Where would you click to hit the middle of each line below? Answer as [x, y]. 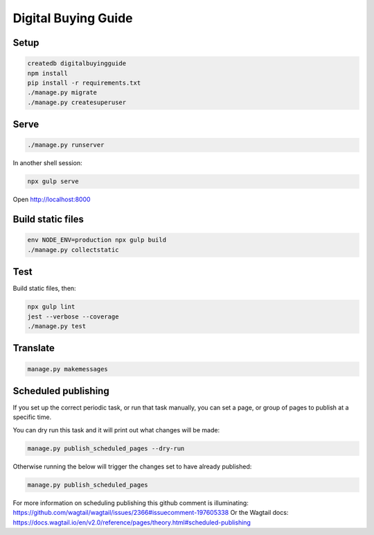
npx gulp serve [53, 181]
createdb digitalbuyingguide [77, 63]
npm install [48, 73]
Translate [34, 348]
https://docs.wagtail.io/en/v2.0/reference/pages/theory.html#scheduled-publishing [132, 522]
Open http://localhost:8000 [52, 199]
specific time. [32, 417]
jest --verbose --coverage [73, 316]
